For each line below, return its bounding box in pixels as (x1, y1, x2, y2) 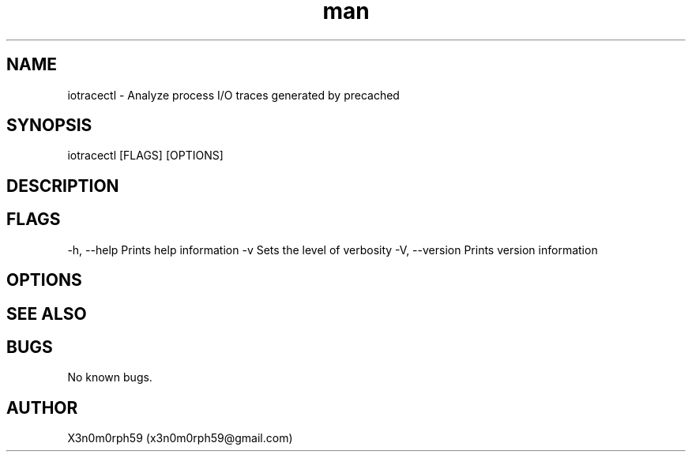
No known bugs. (67, 370, 152, 385)
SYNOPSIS (6, 115, 92, 136)
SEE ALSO (6, 303, 87, 324)
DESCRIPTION (6, 175, 119, 196)
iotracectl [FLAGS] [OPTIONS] (67, 148, 224, 163)
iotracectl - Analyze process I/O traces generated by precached (67, 88, 400, 102)
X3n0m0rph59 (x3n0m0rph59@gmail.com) (67, 431, 293, 445)
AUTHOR (6, 397, 78, 418)
